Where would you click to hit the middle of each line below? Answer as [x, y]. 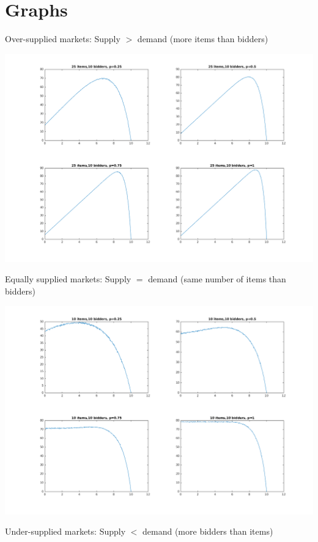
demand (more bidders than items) [208, 531]
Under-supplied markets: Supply [65, 531]
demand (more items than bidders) [203, 39]
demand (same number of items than [217, 279]
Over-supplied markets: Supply [63, 39]
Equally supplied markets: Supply [68, 279]
